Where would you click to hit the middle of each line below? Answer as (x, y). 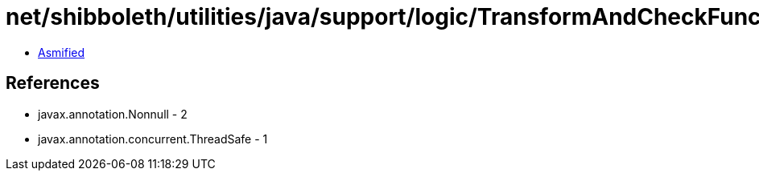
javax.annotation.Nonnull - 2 (113, 114)
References (53, 83)
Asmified (62, 52)
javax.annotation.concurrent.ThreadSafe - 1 (153, 139)
